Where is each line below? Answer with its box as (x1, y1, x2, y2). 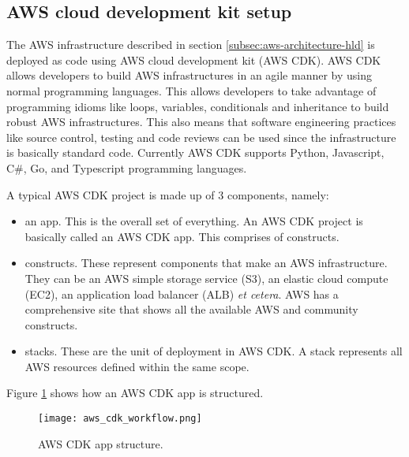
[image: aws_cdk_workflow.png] (38, 413, 202, 425)
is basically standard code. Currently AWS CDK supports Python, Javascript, (6, 144, 385, 161)
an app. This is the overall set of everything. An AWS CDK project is (24, 213, 363, 229)
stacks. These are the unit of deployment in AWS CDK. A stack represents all (24, 343, 403, 359)
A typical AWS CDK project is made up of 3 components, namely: (6, 186, 329, 202)
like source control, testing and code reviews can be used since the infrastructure (6, 128, 396, 145)
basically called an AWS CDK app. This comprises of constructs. (24, 228, 340, 244)
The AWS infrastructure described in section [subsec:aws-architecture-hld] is (6, 36, 375, 53)
